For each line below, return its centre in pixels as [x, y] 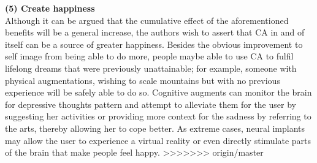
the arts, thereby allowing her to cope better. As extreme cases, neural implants [155, 128]
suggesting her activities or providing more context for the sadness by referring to [158, 116]
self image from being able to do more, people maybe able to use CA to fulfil [149, 56]
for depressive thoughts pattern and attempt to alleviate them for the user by [151, 104]
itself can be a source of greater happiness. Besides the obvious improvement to [154, 44]
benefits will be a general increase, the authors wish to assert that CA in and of [155, 32]
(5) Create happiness [50, 8]
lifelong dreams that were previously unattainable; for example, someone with [151, 68]
